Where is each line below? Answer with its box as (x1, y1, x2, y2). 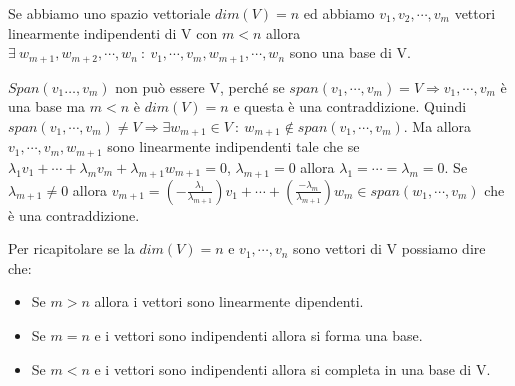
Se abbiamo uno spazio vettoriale (8, 3, 211, 23)
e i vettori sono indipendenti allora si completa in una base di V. (94, 358, 491, 379)
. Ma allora (403, 115, 472, 136)
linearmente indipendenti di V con (8, 22, 218, 43)
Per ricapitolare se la (8, 238, 135, 259)
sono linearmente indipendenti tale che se (107, 136, 360, 157)
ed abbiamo (303, 3, 375, 23)
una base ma (8, 96, 86, 117)
